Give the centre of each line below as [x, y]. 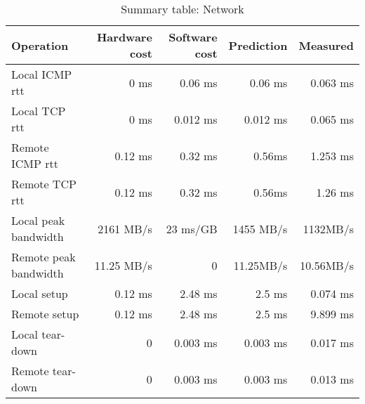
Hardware [124, 37]
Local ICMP [42, 74]
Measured [326, 45]
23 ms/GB [192, 228]
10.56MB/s [327, 265]
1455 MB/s [260, 228]
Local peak [38, 220]
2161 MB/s [125, 228]
